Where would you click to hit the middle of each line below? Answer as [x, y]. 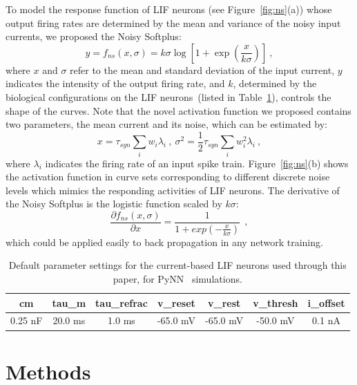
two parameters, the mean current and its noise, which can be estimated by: [166, 124]
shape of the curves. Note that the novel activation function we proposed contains [178, 110]
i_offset [326, 302]
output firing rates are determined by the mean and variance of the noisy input [173, 22]
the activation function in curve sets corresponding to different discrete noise [168, 177]
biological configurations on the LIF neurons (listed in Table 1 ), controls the [168, 96]
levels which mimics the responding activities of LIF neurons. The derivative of [173, 190]
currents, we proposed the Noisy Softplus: [94, 36]
